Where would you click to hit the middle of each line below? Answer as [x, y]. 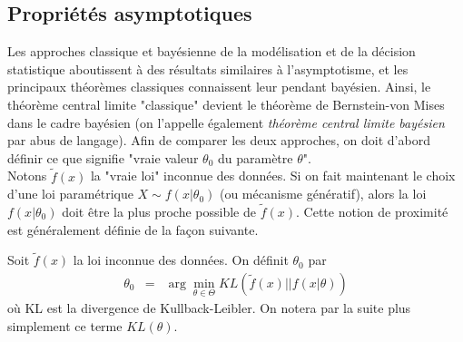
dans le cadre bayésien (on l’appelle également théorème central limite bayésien [226, 122]
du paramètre [255, 157]
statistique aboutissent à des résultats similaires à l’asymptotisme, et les [208, 68]
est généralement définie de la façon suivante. [133, 229]
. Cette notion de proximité [372, 211]
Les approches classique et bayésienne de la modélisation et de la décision [212, 51]
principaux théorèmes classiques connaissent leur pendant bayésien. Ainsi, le [219, 87]
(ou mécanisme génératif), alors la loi [323, 194]
